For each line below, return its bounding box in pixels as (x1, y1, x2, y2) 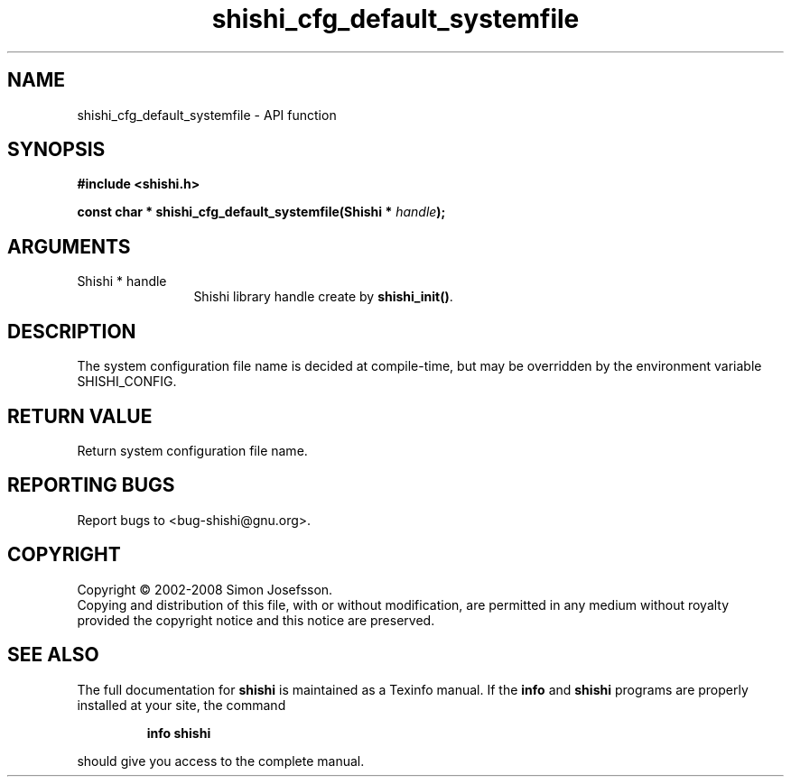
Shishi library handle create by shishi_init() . (193, 289, 453, 305)
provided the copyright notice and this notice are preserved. (77, 612, 435, 628)
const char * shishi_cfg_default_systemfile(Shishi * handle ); (77, 204, 446, 220)
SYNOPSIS (7, 138, 106, 161)
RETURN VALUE (7, 404, 153, 428)
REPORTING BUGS (7, 474, 175, 497)
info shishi (146, 724, 211, 741)
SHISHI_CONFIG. (77, 374, 177, 390)
